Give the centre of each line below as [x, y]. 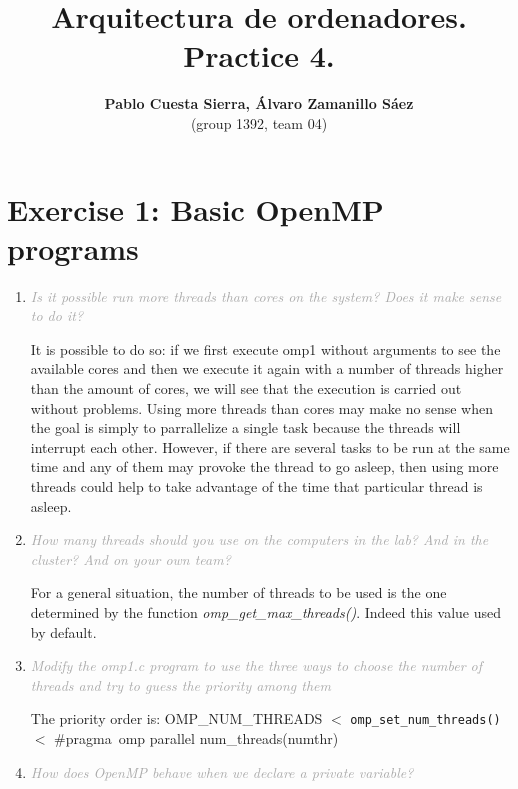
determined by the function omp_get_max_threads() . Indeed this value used [265, 611]
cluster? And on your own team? [130, 558]
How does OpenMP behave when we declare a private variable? [222, 771]
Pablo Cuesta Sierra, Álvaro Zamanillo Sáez [259, 103]
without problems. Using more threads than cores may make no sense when [261, 407]
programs [73, 247]
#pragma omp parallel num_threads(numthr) [196, 737]
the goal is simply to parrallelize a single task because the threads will [245, 427]
